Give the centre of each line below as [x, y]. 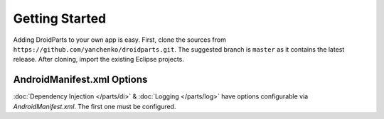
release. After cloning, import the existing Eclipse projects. [99, 59]
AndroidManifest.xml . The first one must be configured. [95, 106]
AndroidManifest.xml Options [80, 80]
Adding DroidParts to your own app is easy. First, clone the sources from [120, 40]
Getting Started [60, 18]
